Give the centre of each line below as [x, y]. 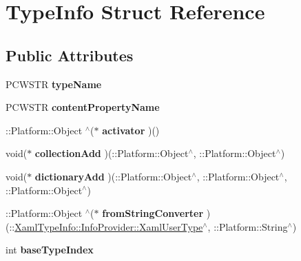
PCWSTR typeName [54, 84]
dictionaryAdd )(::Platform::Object [113, 176]
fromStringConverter [153, 213]
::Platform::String [251, 226]
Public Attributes [70, 55]
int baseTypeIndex [50, 250]
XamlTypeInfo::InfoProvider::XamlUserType [109, 226]
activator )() [131, 130]
